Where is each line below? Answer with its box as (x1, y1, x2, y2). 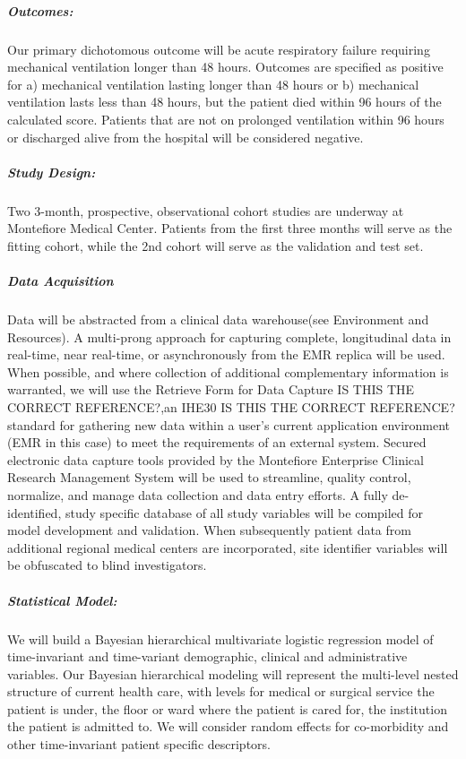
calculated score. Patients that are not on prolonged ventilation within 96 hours (7, 109, 444, 128)
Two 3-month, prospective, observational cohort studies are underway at (7, 201, 404, 220)
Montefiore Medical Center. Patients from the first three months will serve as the (7, 219, 453, 237)
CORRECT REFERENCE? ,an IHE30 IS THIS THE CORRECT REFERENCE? (7, 398, 455, 416)
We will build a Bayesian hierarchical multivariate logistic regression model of (7, 629, 434, 648)
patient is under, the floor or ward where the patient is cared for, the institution (7, 699, 447, 718)
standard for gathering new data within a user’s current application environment (7, 415, 451, 434)
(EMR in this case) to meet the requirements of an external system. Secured (7, 433, 427, 452)
